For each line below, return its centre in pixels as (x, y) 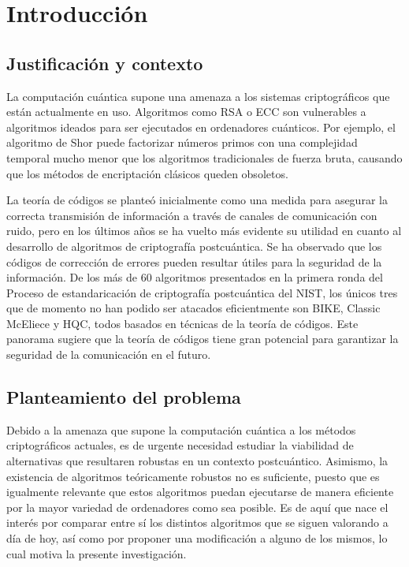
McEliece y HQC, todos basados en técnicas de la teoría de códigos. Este (182, 323)
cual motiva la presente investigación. (97, 553)
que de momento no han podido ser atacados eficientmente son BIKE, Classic (193, 308)
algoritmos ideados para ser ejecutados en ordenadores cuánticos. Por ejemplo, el (201, 127)
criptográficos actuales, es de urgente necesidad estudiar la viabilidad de (180, 445)
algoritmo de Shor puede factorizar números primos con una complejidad (182, 142)
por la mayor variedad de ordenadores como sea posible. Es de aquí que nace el (197, 507)
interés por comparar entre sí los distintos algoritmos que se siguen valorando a (197, 522)
